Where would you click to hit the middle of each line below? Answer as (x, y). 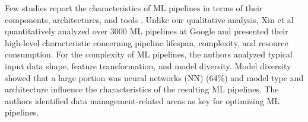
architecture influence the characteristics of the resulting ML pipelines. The (142, 89)
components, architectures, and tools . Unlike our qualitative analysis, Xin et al (149, 19)
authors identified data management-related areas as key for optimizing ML (142, 100)
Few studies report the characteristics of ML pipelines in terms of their (134, 8)
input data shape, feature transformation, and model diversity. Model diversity (148, 65)
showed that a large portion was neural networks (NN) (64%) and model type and (154, 77)
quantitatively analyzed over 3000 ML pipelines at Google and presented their (147, 31)
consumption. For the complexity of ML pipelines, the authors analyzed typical (149, 54)
